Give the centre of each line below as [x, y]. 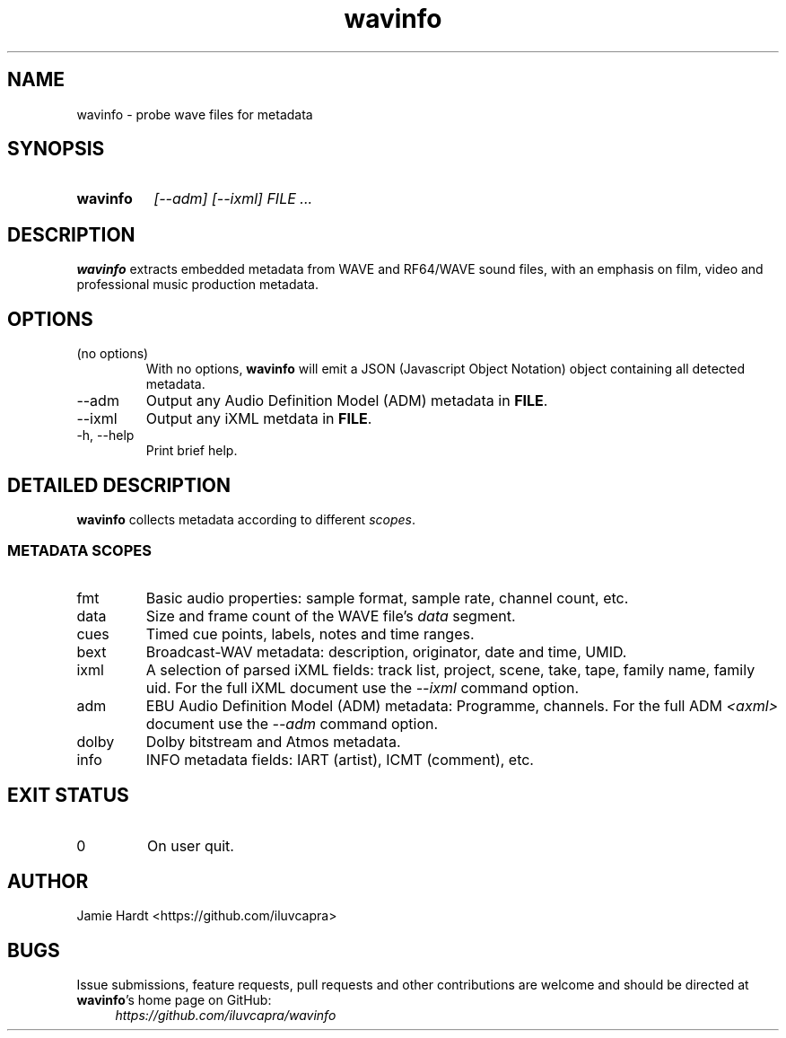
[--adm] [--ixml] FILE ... [233, 199]
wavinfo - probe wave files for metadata [195, 114]
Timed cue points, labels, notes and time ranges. [310, 633]
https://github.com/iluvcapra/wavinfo [226, 1016]
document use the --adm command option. [292, 723]
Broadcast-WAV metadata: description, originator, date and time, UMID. [386, 651]
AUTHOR [48, 881]
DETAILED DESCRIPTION [119, 485]
